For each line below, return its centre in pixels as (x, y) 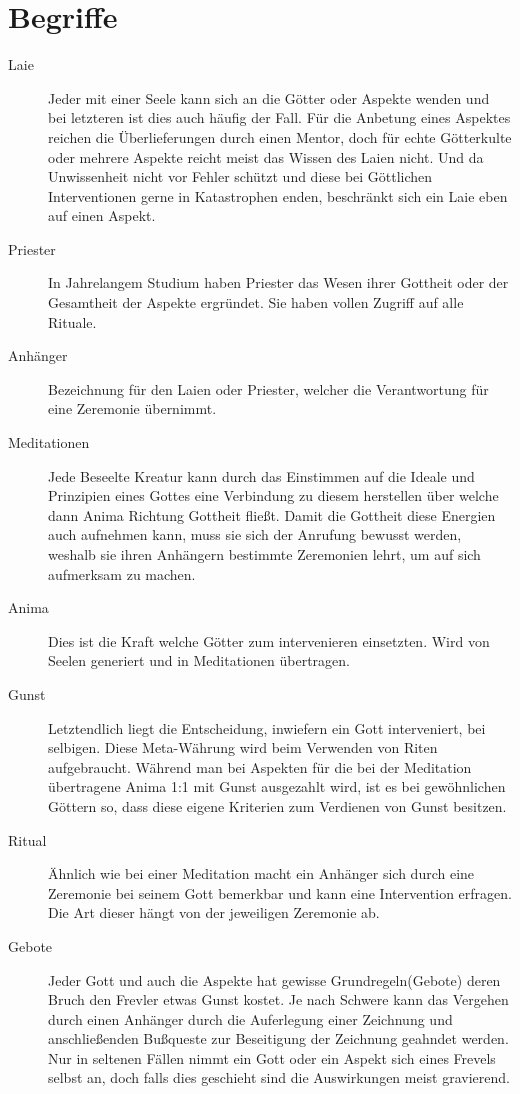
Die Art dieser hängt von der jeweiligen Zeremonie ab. (214, 912)
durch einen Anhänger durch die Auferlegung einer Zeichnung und (250, 1018)
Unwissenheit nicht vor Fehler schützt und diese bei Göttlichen (240, 176)
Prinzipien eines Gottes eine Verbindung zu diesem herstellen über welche (273, 495)
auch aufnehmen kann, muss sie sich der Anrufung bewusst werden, (255, 534)
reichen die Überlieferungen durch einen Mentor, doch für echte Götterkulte (280, 136)
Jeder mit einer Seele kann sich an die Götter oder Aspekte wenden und (269, 97)
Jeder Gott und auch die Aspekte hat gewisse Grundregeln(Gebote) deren (274, 979)
